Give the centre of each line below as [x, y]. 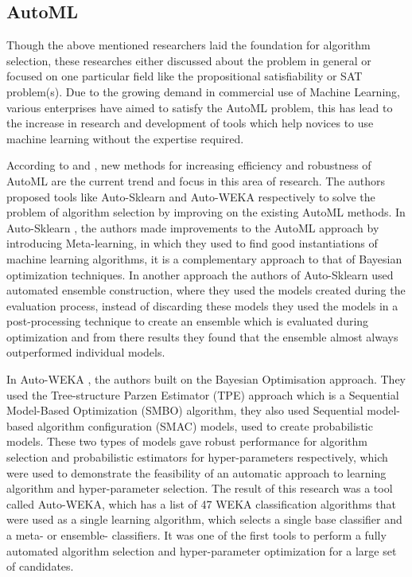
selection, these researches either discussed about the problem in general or [189, 60]
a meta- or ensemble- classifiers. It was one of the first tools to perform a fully [196, 535]
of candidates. [40, 566]
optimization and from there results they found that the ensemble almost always [202, 336]
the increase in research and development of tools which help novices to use [190, 123]
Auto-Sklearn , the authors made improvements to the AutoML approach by [193, 227]
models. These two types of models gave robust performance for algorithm [187, 441]
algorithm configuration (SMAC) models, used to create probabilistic [205, 425]
